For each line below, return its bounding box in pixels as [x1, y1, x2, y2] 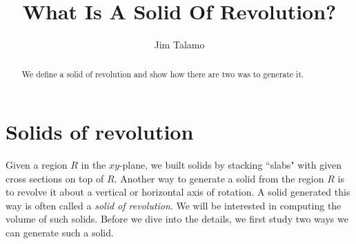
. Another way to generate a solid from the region [114, 171, 324, 185]
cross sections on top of [6, 171, 104, 185]
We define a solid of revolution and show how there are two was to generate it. [21, 68, 304, 79]
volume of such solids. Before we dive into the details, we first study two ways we [6, 212, 348, 226]
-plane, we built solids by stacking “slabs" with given [119, 158, 342, 172]
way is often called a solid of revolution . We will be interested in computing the [6, 198, 342, 212]
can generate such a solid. [6, 225, 114, 240]
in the [81, 158, 106, 172]
